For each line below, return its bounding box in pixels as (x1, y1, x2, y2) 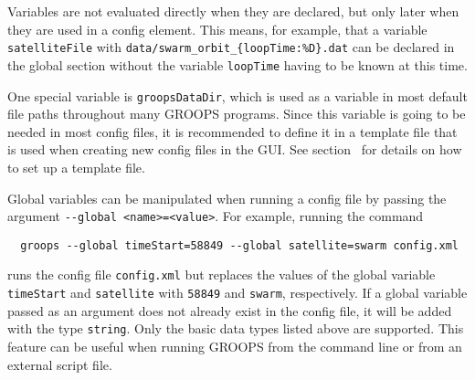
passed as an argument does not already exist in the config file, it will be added (7, 301, 452, 320)
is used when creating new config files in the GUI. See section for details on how (7, 140, 462, 159)
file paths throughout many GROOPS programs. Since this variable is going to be (7, 104, 466, 123)
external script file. (7, 354, 112, 374)
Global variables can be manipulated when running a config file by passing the (7, 188, 447, 207)
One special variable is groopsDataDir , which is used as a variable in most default (7, 86, 468, 105)
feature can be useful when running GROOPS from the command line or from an (7, 337, 462, 355)
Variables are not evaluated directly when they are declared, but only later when (7, 2, 459, 20)
